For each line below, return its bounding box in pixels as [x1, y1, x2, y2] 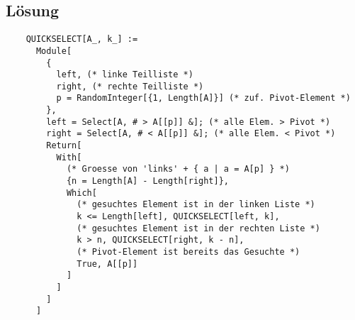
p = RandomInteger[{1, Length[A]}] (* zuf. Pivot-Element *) [56, 93, 351, 104]
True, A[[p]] [77, 258, 138, 269]
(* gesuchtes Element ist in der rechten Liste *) [77, 223, 320, 233]
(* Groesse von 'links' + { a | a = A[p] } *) [66, 164, 290, 175]
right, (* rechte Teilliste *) [56, 81, 204, 92]
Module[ [35, 45, 72, 56]
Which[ [66, 187, 97, 198]
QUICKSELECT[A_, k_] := [26, 34, 138, 45]
